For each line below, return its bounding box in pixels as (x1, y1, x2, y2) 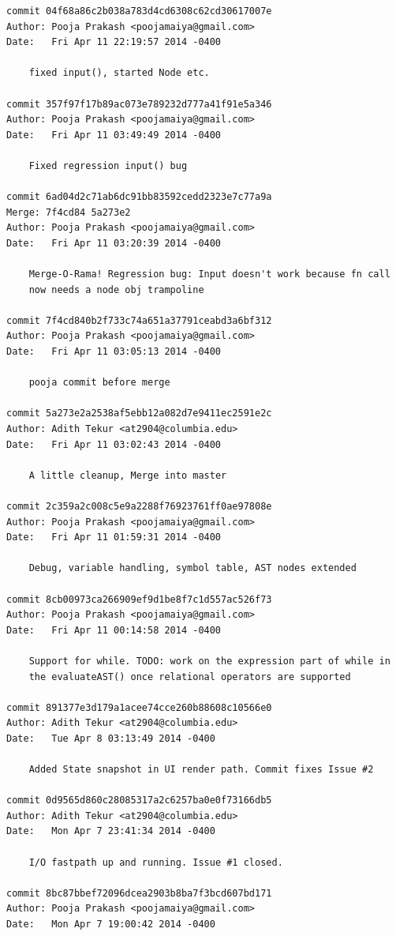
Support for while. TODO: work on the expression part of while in (28, 655, 390, 667)
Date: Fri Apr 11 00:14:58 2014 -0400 (6, 624, 222, 636)
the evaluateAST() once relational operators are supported (28, 671, 351, 682)
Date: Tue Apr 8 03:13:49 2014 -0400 (6, 732, 215, 744)
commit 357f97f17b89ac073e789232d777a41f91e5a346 (6, 98, 272, 110)
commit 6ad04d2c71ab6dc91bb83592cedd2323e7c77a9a (6, 191, 272, 203)
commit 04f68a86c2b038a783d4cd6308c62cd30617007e (6, 6, 272, 17)
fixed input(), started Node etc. (28, 67, 210, 79)
